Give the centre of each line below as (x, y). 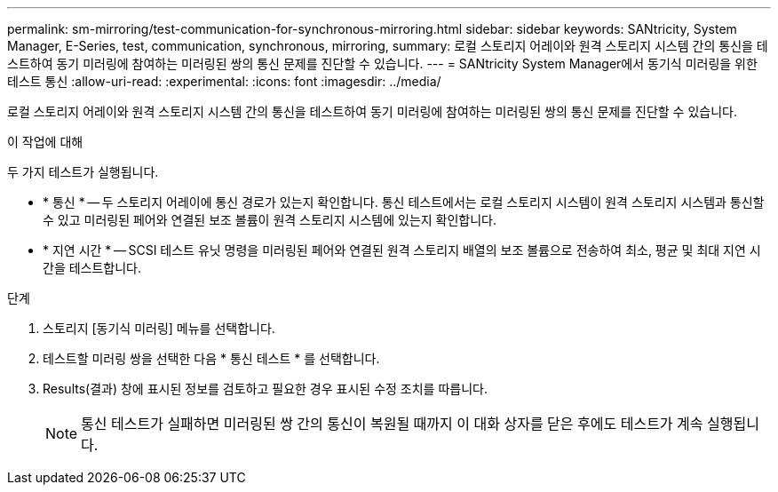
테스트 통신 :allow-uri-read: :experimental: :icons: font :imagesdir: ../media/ (224, 81)
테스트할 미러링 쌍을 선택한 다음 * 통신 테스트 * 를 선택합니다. (211, 358)
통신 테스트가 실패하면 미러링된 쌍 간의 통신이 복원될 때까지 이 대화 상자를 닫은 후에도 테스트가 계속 (392, 424)
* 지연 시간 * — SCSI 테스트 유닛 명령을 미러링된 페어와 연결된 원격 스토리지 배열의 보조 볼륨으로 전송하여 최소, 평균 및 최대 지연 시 (402, 250)
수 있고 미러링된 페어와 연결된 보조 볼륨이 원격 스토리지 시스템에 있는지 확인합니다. (270, 220)
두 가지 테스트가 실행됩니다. (83, 172)
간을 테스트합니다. (92, 268)
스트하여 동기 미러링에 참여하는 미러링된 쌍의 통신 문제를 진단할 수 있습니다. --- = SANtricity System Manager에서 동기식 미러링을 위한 (382, 63)
